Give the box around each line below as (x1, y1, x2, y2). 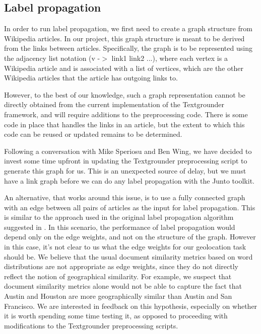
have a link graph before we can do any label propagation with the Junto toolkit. (4, 175, 254, 186)
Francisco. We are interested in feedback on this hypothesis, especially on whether (4, 300, 257, 311)
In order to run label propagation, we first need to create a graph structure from (4, 23, 252, 34)
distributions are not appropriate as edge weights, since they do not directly (4, 261, 238, 272)
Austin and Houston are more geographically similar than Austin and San (4, 291, 232, 301)
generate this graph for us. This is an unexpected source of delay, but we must (4, 165, 246, 176)
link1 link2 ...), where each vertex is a (111, 52, 228, 63)
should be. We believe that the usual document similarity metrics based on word (4, 251, 253, 262)
